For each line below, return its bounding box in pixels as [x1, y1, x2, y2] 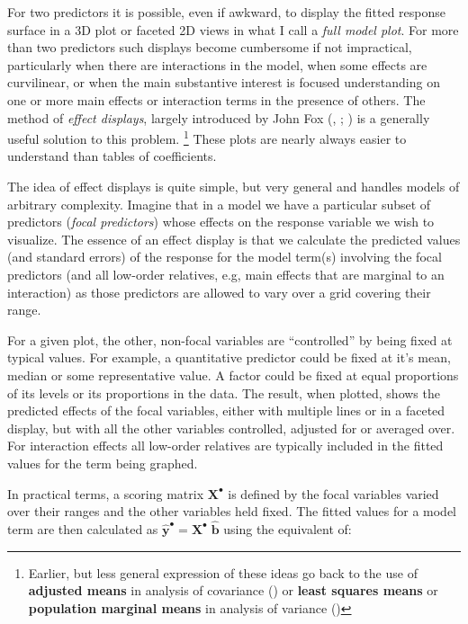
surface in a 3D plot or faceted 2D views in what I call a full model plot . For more [7, 20, 459, 39]
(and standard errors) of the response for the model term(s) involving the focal [7, 247, 442, 266]
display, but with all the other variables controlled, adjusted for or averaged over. [7, 418, 455, 437]
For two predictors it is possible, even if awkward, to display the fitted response [7, 3, 446, 21]
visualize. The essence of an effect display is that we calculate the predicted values [7, 229, 461, 248]
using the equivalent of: [223, 519, 352, 538]
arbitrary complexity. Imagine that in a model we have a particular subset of [7, 194, 431, 213]
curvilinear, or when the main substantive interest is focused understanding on [7, 73, 440, 92]
